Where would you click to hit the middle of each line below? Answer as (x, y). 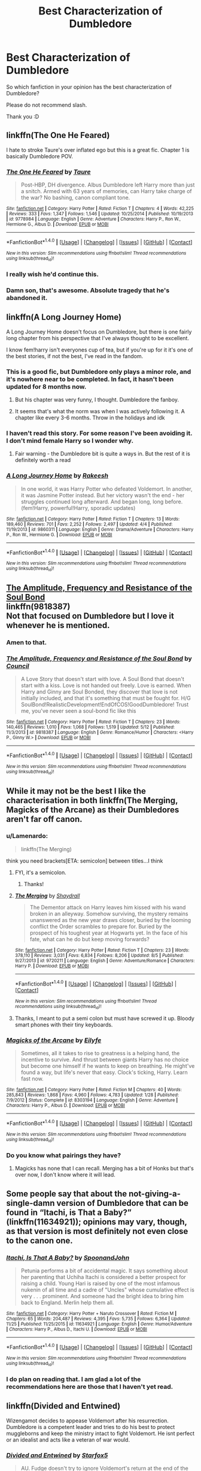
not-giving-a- (155, 1194)
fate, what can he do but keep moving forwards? (89, 939)
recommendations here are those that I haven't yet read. (90, 1387)
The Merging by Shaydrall (47, 896)
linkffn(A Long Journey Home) (64, 317)
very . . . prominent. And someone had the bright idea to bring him (102, 1296)
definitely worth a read (43, 460)
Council (18, 666)
